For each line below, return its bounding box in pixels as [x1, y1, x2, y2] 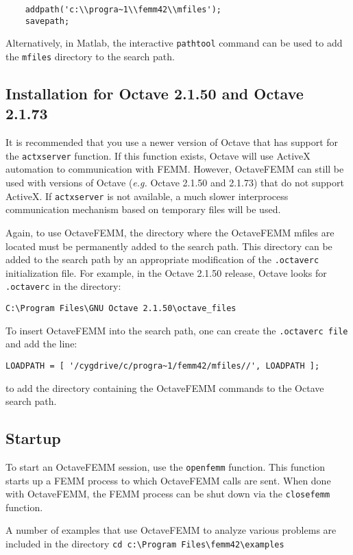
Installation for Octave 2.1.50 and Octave [5, 83, 304, 104]
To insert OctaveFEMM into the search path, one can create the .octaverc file [5, 323, 348, 337]
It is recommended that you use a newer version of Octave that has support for [5, 135, 339, 149]
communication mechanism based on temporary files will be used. [5, 202, 281, 217]
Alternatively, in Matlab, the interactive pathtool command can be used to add [5, 36, 343, 50]
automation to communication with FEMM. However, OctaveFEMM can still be [5, 162, 344, 176]
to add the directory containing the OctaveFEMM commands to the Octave [5, 380, 324, 395]
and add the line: [5, 336, 77, 351]
